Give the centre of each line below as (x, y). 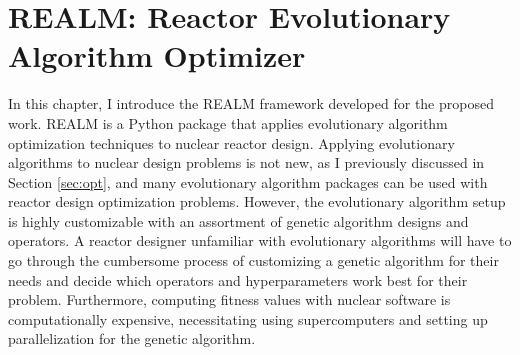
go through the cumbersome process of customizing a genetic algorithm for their (253, 260)
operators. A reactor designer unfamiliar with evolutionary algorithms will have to (260, 240)
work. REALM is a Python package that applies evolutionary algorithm (228, 122)
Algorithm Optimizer (157, 55)
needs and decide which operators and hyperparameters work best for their (238, 279)
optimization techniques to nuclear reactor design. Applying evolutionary (231, 142)
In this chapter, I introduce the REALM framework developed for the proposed (251, 103)
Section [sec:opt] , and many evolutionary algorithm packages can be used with (248, 181)
